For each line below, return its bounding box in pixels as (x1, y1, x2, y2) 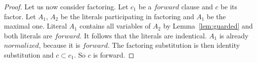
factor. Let (4, 11, 36, 21)
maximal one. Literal (4, 21, 67, 31)
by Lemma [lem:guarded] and (163, 21, 253, 31)
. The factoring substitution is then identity (108, 40, 240, 50)
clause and (181, 1, 213, 11)
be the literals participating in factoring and (60, 11, 194, 21)
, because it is (39, 40, 81, 50)
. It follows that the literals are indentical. (80, 30, 207, 40)
